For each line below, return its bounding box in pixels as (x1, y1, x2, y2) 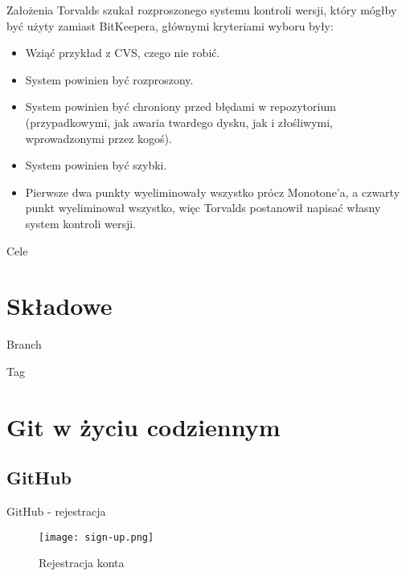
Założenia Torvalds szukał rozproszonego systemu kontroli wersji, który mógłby (6, 2, 397, 18)
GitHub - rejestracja (6, 503, 106, 520)
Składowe (6, 289, 113, 322)
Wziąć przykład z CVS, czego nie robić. (25, 44, 220, 61)
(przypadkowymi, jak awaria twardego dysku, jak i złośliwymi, (25, 113, 334, 130)
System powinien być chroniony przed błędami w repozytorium (25, 98, 336, 115)
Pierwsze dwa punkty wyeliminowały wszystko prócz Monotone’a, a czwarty (25, 183, 400, 200)
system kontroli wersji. (25, 214, 136, 231)
